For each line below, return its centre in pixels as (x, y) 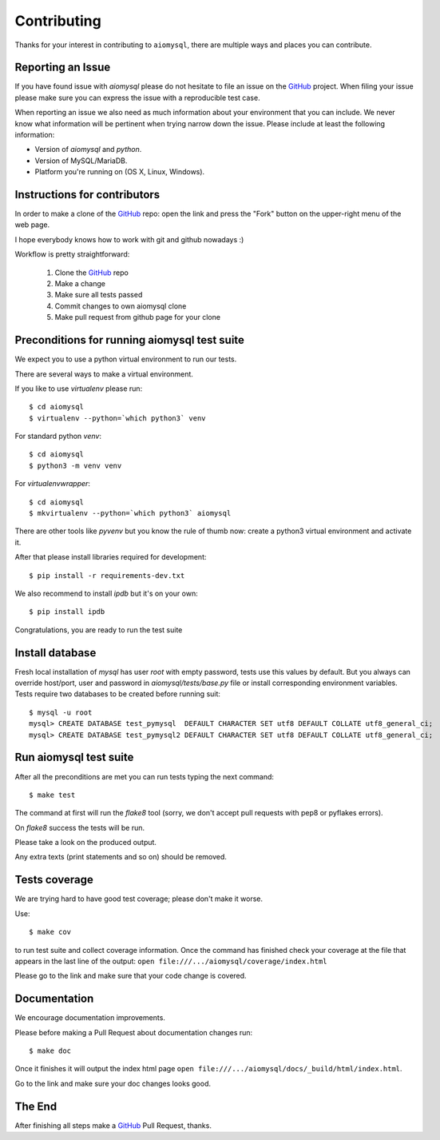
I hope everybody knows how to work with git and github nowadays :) (129, 239)
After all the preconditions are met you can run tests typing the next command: (145, 776)
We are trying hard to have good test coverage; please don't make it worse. (139, 899)
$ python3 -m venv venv (75, 465)
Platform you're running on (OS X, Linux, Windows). (120, 172)
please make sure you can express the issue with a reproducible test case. (137, 98)
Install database (55, 653)
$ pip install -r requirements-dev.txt (107, 575)
